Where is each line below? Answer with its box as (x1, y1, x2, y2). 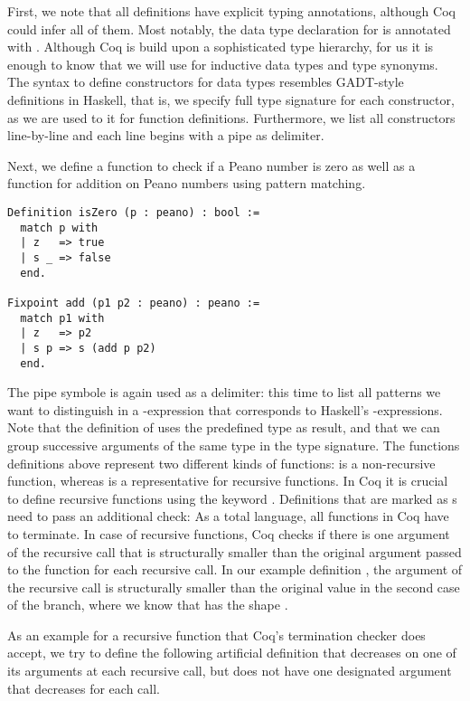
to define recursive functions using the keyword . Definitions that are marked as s (7, 488, 457, 507)
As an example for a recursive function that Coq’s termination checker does (7, 625, 426, 644)
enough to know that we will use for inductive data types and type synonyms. (7, 54, 438, 73)
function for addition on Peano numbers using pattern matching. (7, 174, 366, 193)
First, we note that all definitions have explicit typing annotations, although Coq (7, 2, 456, 20)
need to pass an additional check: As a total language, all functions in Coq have (7, 507, 449, 526)
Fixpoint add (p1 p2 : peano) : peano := (7, 296, 260, 309)
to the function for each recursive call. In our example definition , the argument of (7, 560, 463, 579)
